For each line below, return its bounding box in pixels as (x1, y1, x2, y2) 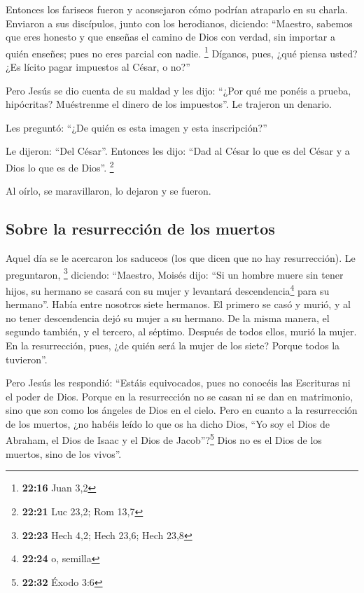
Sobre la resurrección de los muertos (6, 218, 275, 239)
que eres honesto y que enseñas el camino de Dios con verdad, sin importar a (6, 29, 335, 44)
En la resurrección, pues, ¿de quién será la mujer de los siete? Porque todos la (6, 337, 340, 352)
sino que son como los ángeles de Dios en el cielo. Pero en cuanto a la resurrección (6, 403, 358, 417)
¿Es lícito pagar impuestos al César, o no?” (6, 60, 190, 74)
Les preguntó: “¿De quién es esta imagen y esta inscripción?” (6, 120, 267, 134)
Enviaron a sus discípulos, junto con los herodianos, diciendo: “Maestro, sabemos (6, 15, 353, 30)
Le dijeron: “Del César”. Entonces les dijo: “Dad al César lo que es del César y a (6, 144, 350, 158)
